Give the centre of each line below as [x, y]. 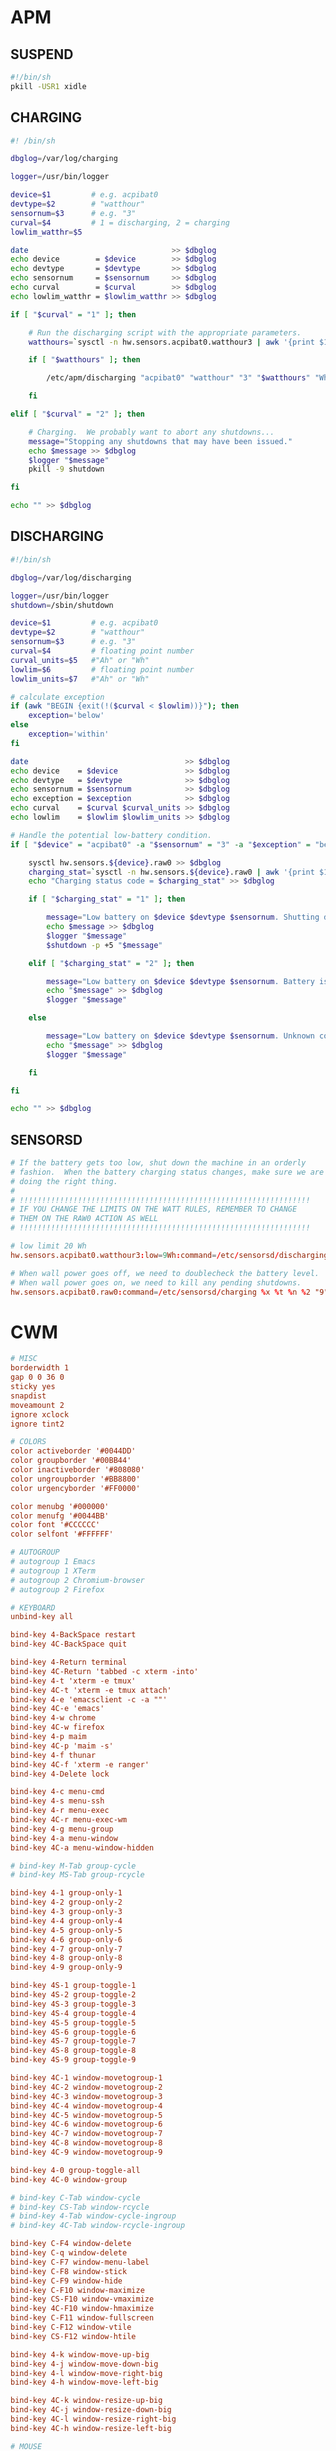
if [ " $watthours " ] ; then [84, 360]
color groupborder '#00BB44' [71, 1461]
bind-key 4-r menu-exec [60, 1811]
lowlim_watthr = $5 [46, 232]
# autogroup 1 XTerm [53, 1571]
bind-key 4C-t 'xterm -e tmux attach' [91, 1690]
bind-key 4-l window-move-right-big [86, 2373]
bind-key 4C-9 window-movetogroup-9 [86, 2152]
